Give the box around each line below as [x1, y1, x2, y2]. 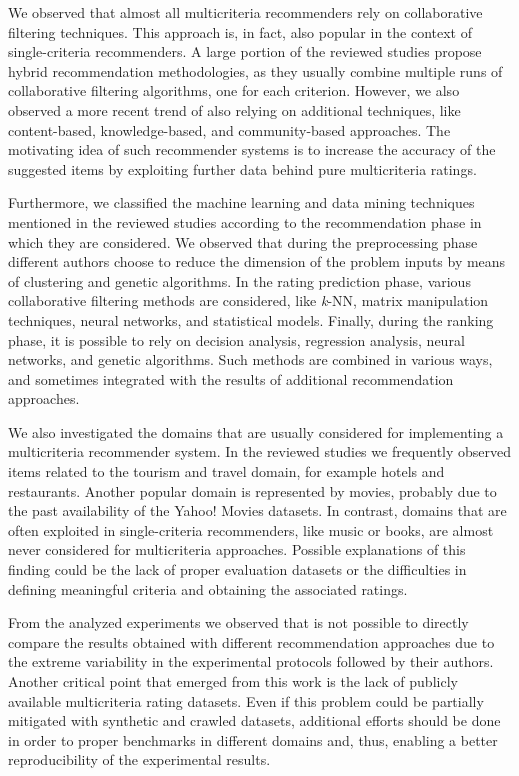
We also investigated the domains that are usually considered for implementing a [8, 421, 504, 442]
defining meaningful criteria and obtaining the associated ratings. [8, 578, 408, 599]
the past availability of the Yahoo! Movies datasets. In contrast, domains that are [8, 500, 507, 521]
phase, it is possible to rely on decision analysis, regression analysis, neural [8, 329, 465, 350]
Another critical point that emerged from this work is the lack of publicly [8, 671, 458, 691]
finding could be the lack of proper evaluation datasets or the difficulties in [8, 559, 467, 580]
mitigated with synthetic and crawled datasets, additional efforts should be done [8, 710, 501, 731]
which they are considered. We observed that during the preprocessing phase [8, 231, 478, 252]
